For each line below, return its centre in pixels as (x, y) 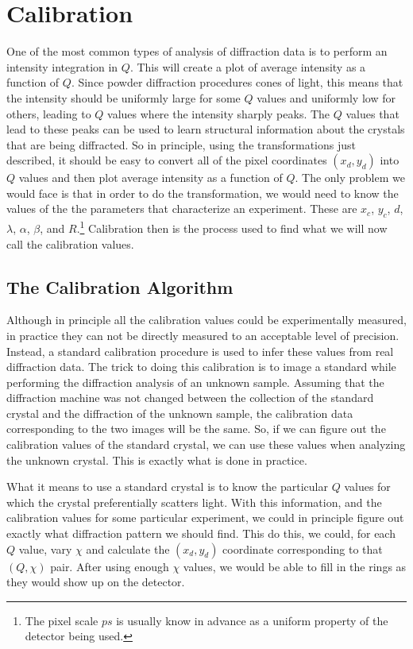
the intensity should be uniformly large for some (124, 97)
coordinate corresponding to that (303, 549)
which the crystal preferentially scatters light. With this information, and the (194, 502)
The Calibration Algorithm (120, 286)
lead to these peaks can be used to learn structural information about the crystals (206, 129)
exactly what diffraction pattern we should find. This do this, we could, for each (201, 533)
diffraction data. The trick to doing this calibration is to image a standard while (201, 367)
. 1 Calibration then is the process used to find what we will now (232, 227)
